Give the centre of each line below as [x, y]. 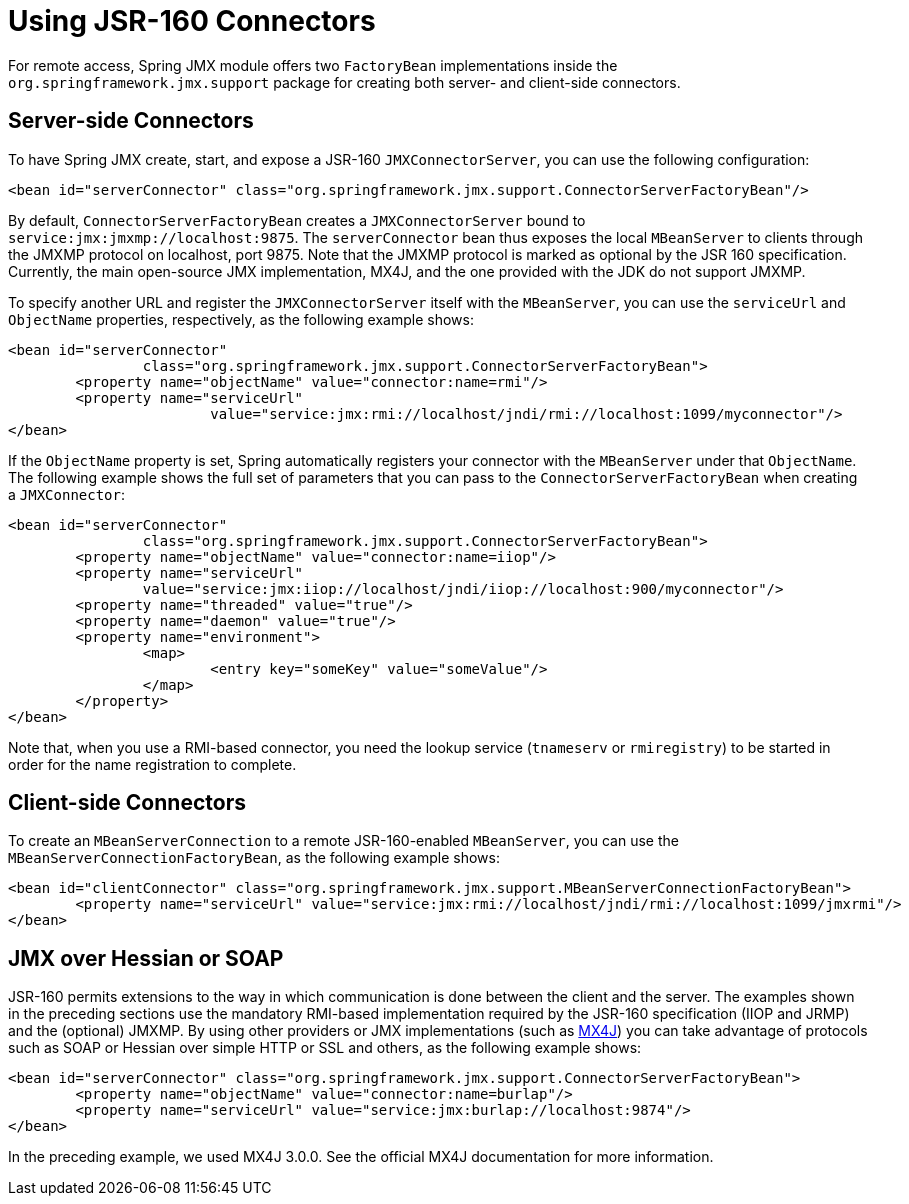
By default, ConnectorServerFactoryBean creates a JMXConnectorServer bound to [297, 220]
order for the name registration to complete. [152, 764]
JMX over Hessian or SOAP [146, 958]
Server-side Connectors [131, 121]
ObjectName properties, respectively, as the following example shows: [241, 319]
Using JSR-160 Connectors [192, 21]
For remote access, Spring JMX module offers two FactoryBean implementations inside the [313, 65]
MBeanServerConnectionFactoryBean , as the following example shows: [254, 858]
